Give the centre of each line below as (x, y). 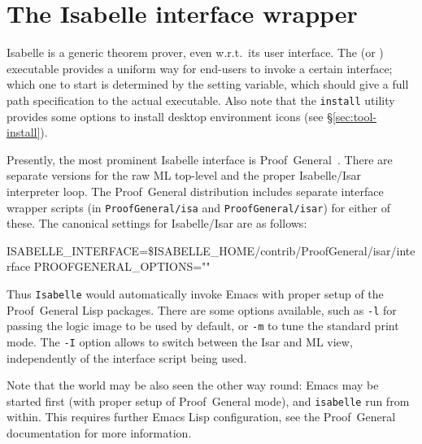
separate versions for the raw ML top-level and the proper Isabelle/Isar (184, 175)
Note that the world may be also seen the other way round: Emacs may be (193, 385)
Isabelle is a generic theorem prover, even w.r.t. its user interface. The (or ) (195, 52)
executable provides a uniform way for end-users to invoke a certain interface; (200, 68)
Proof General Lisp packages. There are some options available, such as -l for (202, 309)
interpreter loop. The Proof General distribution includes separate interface (195, 191)
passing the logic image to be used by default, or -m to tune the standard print (203, 326)
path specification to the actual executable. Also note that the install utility (201, 100)
